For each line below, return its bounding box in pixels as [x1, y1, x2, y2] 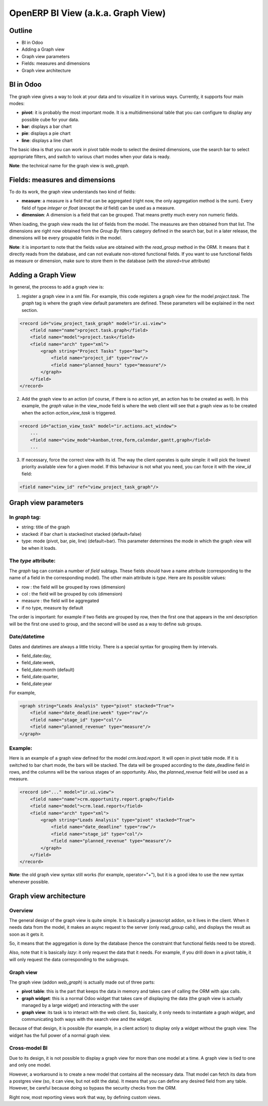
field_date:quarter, [21, 674, 59, 680]
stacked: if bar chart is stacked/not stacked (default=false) [21, 531, 142, 537]
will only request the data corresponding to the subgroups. [9, 956, 130, 962]
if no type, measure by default [21, 604, 83, 610]
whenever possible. [9, 879, 50, 885]
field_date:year [21, 681, 52, 687]
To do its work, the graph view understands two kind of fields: [9, 189, 136, 195]
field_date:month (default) [21, 667, 74, 673]
